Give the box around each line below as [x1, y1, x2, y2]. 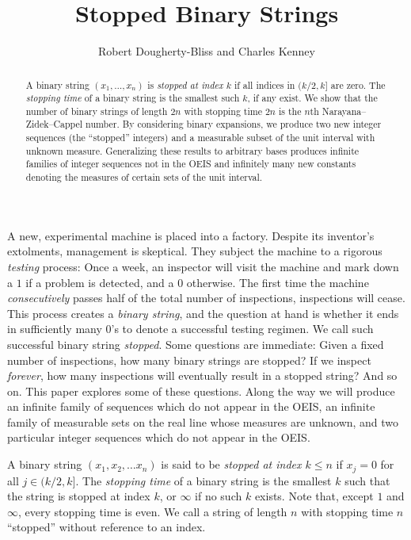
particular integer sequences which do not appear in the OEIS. [7, 429, 310, 446]
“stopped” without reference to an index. [7, 519, 206, 535]
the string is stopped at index [7, 488, 150, 504]
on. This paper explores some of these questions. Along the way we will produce [7, 382, 395, 399]
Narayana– [322, 104, 367, 117]
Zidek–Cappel [25, 117, 83, 131]
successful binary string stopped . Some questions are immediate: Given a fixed [7, 335, 384, 352]
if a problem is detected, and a [25, 274, 174, 290]
